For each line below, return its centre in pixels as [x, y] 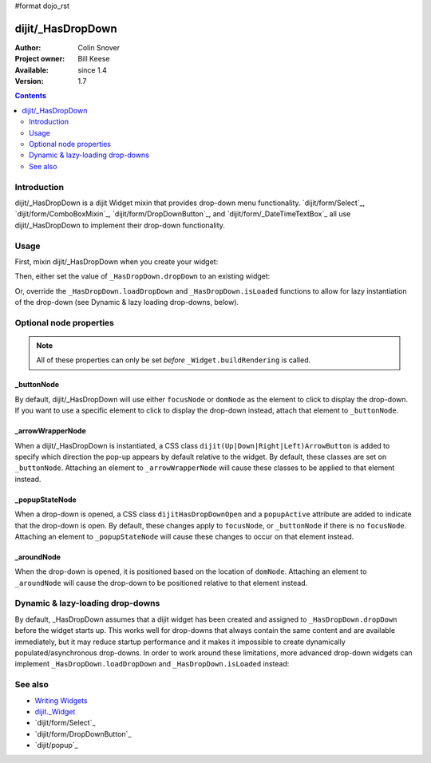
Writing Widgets [61, 700]
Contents [31, 96]
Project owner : [40, 59]
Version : [29, 81]
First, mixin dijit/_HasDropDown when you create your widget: [117, 261]
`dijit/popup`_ [57, 745]
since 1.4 [92, 70]
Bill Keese [94, 59]
